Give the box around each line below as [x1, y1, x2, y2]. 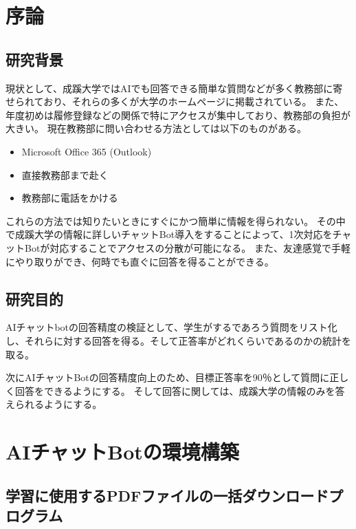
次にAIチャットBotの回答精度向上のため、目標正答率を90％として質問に [5, 370, 330, 385]
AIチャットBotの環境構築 [5, 438, 239, 466]
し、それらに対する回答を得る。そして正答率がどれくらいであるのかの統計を [5, 333, 352, 347]
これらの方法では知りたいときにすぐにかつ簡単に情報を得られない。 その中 [5, 213, 346, 228]
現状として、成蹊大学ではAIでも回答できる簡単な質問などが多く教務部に [5, 80, 333, 95]
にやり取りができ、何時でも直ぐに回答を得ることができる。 [5, 254, 274, 268]
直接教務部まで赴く [21, 167, 109, 182]
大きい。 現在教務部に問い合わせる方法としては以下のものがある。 [5, 121, 307, 136]
